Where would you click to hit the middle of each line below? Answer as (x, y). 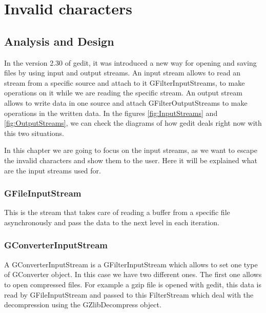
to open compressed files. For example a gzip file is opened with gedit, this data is (133, 284)
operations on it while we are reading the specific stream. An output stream (123, 93)
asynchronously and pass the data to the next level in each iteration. (112, 222)
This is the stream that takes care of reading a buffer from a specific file (117, 212)
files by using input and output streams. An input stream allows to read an (122, 73)
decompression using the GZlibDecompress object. (83, 305)
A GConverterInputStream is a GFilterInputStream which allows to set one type (131, 264)
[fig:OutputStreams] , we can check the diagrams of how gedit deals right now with (133, 123)
